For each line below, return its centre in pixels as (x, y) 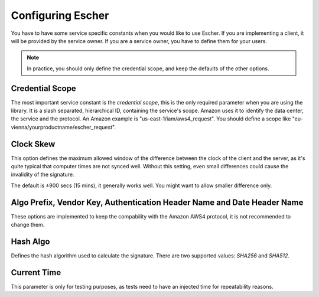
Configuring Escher (60, 15)
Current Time (36, 272)
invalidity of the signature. (43, 175)
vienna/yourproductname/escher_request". (64, 127)
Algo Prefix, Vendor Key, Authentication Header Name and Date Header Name (157, 202)
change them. (28, 225)
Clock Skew (33, 144)
